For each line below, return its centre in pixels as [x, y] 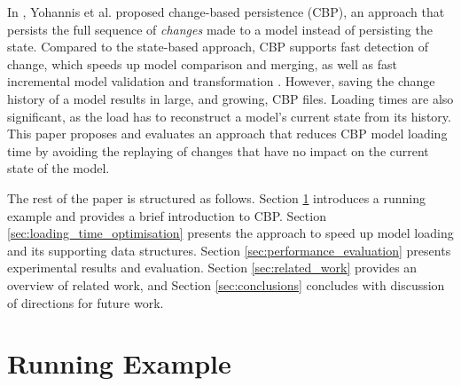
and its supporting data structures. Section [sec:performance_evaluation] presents [229, 250]
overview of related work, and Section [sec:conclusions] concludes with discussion [226, 284]
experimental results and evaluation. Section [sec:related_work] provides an [212, 268]
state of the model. [59, 168]
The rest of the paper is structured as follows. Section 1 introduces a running [217, 197]
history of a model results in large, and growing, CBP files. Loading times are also [230, 98]
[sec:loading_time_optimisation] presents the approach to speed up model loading [230, 233]
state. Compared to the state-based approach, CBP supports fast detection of [218, 47]
